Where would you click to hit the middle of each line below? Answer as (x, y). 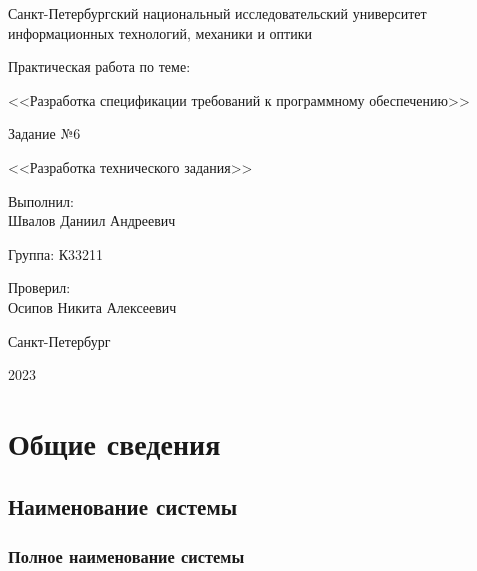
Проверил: (39, 287)
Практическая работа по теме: (99, 66)
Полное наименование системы (126, 555)
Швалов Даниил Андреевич (92, 220)
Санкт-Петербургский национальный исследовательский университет (217, 13)
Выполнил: (41, 200)
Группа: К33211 (56, 253)
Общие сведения (114, 442)
